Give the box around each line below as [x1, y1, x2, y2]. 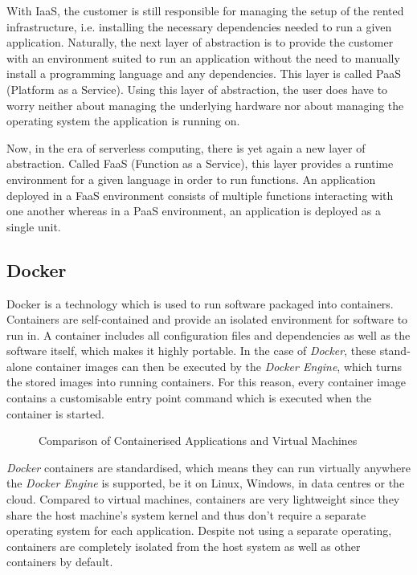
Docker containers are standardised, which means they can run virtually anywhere [6, 459, 411, 475]
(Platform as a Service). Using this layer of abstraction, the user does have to [6, 80, 388, 97]
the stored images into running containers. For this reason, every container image [6, 373, 407, 390]
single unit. [6, 218, 61, 234]
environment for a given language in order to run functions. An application [6, 170, 376, 187]
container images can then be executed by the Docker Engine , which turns [35, 357, 402, 374]
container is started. [6, 405, 104, 422]
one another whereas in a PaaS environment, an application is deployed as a [6, 202, 382, 219]
